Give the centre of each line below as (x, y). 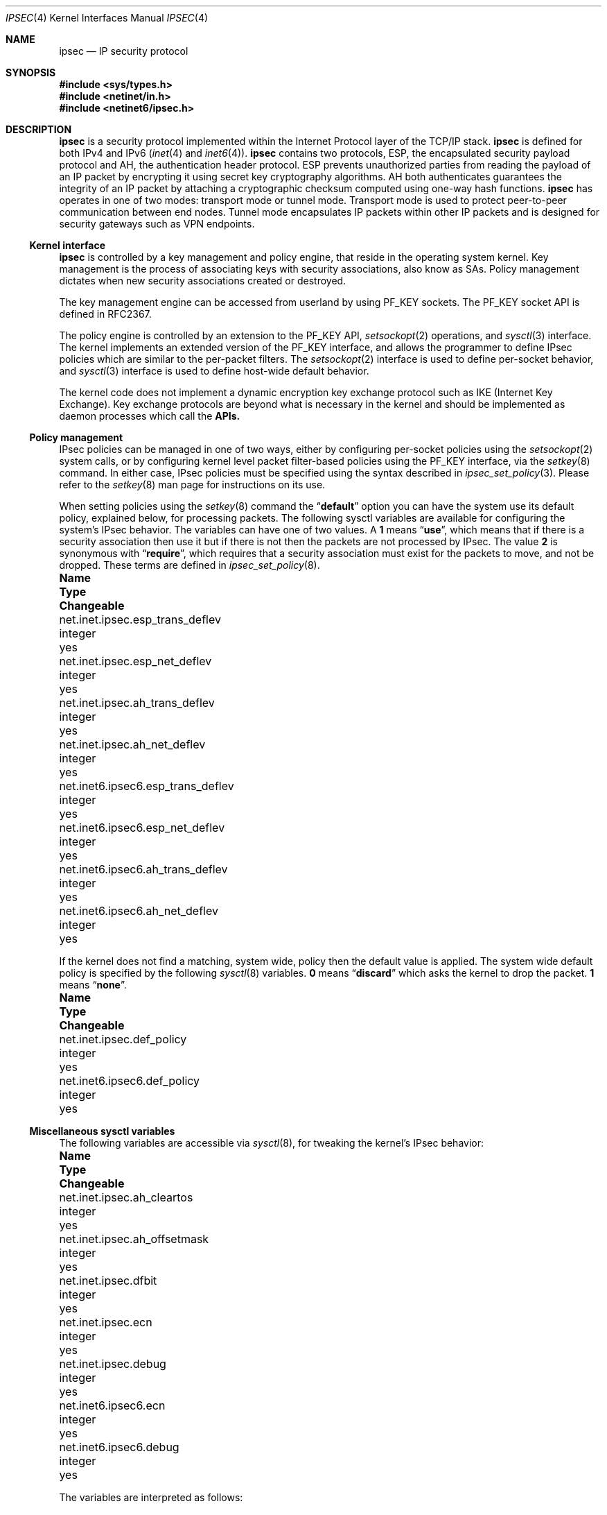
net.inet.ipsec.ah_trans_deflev (137, 703)
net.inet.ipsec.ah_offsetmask (134, 1239)
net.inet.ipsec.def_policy (123, 1039)
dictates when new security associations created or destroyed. (203, 281)
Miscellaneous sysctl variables (102, 1131)
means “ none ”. (93, 985)
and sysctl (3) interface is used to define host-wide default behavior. (214, 371)
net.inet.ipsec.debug (113, 1364)
